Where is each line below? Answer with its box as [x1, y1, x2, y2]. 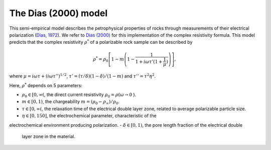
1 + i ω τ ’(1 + [135, 58, 163, 64]
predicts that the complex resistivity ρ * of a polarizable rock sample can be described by [9, 38, 193, 45]
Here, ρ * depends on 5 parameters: [9, 82, 83, 88]
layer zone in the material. [22, 133, 75, 139]
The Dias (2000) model [9, 8, 108, 19]
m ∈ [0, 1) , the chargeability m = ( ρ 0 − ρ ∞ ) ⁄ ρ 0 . [22, 99, 120, 106]
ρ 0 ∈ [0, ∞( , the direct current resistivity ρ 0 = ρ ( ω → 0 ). [22, 92, 137, 99]
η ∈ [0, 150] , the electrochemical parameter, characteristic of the [22, 113, 157, 119]
